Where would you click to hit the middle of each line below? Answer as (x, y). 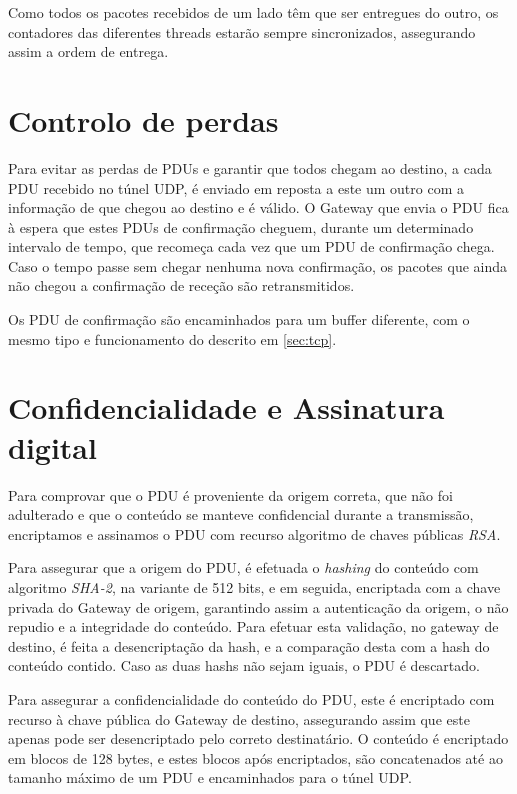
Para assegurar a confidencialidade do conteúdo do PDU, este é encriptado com (251, 698)
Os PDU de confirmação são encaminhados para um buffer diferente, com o (239, 319)
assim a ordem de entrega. (88, 51)
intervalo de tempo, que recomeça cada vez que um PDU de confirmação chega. (251, 246)
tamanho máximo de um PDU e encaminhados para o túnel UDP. (210, 777)
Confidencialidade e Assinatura (226, 407)
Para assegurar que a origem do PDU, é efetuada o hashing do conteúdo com (243, 567)
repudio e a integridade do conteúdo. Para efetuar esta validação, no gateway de (253, 626)
